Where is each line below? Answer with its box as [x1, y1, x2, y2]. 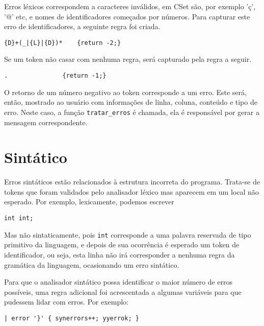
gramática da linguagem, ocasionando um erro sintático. [4, 259, 179, 270]
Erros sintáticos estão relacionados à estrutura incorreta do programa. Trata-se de [4, 176, 260, 187]
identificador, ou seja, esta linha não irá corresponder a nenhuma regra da [4, 249, 235, 260]
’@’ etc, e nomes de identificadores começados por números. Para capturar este [4, 11, 250, 21]
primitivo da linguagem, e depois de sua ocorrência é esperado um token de [4, 239, 240, 250]
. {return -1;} [4, 72, 107, 80]
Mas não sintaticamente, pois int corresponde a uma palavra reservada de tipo [4, 229, 251, 240]
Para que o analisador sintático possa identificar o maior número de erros [4, 276, 233, 287]
